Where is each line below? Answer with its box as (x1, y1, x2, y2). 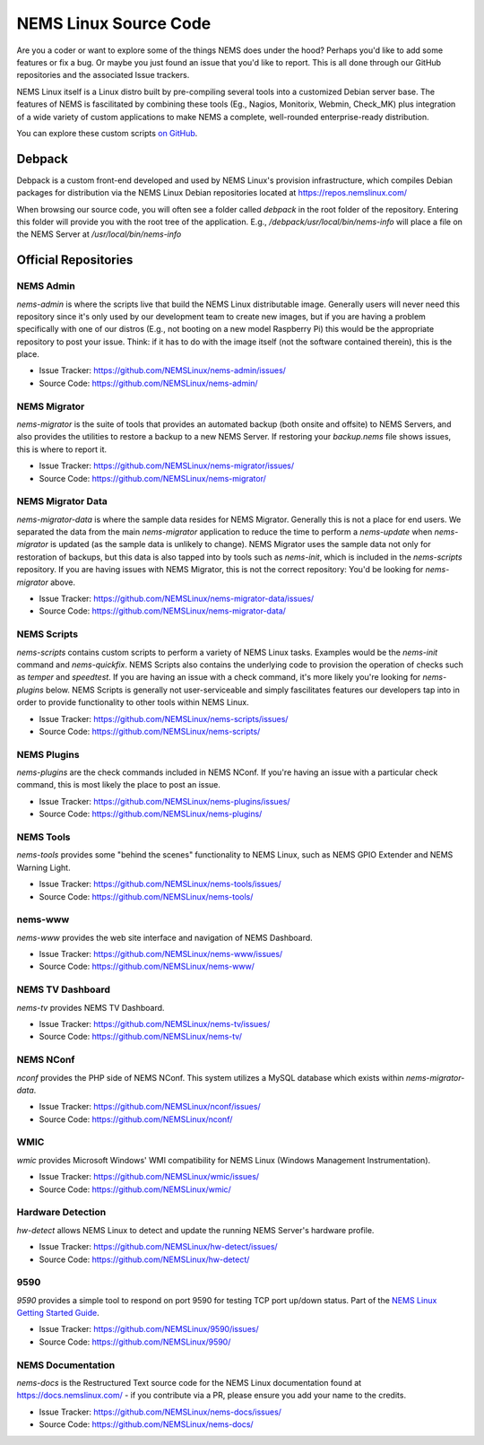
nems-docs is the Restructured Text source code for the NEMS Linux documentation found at (16, 1378, 362, 1388)
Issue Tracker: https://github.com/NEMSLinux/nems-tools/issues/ (39, 879, 281, 890)
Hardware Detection (16, 1206, 107, 1219)
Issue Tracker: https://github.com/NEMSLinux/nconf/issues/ (39, 1101, 261, 1112)
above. (49, 577, 76, 588)
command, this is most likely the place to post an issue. (16, 779, 221, 790)
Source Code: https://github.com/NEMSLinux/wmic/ (39, 1184, 232, 1195)
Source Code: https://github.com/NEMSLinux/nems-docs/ (39, 1419, 255, 1430)
